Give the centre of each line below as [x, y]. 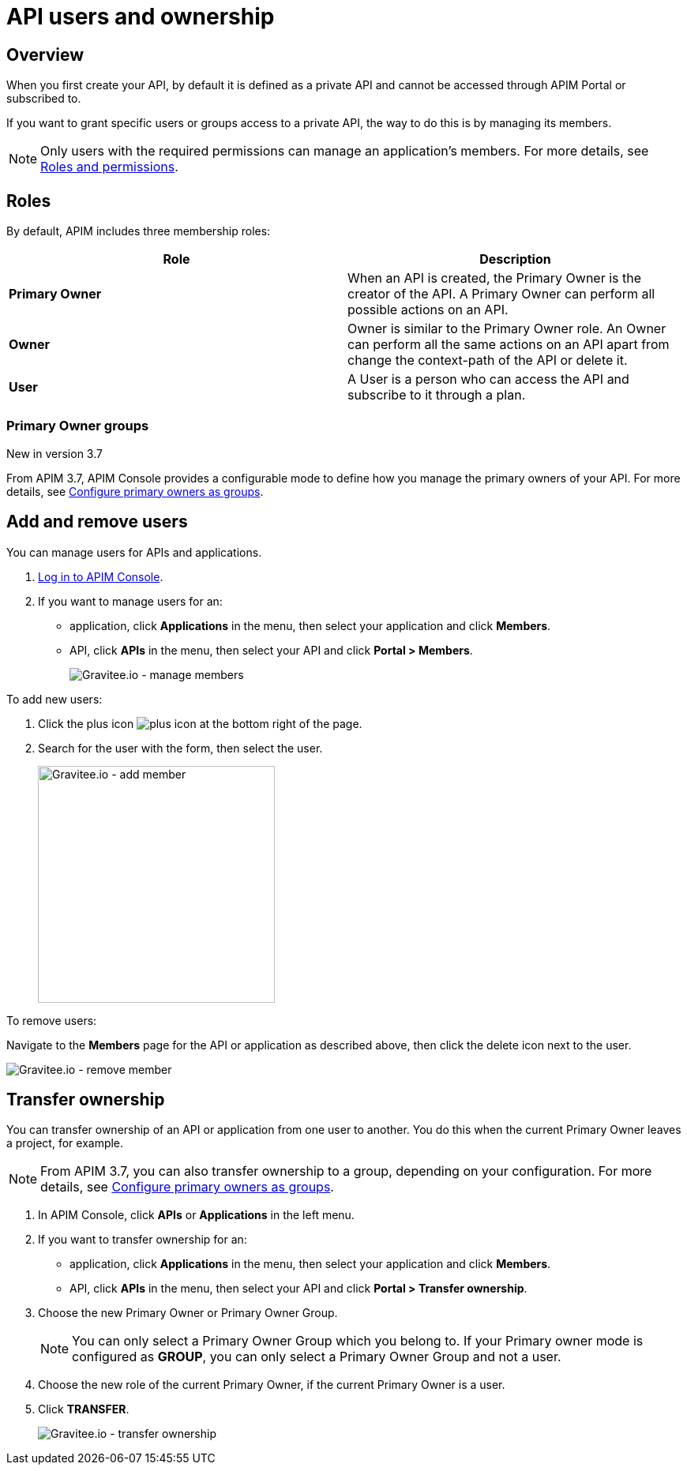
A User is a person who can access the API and [488, 379]
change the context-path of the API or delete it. [488, 360]
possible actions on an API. [428, 310]
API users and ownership [141, 17]
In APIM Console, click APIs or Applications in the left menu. [196, 1215]
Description [515, 259]
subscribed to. [44, 99]
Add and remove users [97, 522]
